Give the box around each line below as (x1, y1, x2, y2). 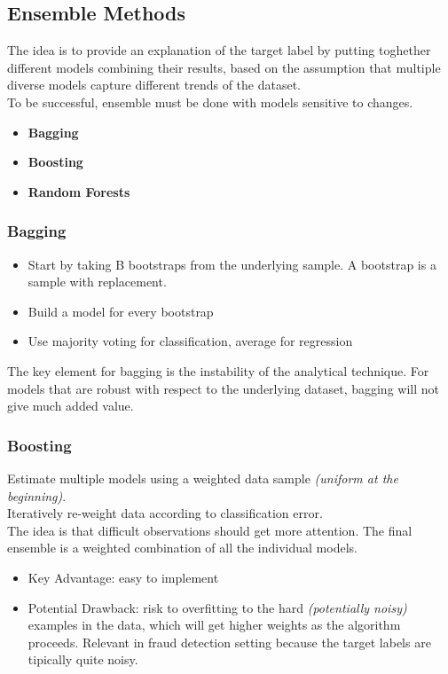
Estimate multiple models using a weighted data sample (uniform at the (7, 468, 398, 487)
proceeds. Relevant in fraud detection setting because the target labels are (28, 632, 431, 651)
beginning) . (7, 486, 67, 505)
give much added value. (7, 396, 134, 415)
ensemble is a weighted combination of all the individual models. (7, 538, 358, 557)
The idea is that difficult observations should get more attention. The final (7, 521, 413, 539)
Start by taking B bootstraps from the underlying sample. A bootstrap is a (28, 255, 436, 273)
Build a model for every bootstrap (28, 302, 214, 320)
